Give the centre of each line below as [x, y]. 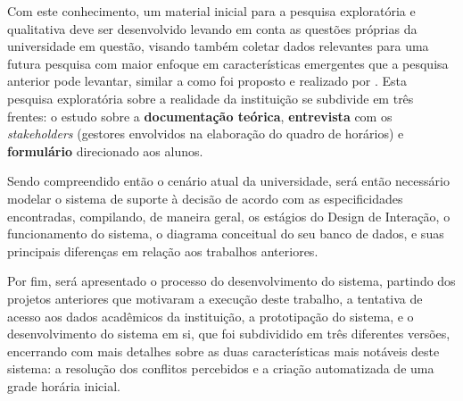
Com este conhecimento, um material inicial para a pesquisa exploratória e [211, 11]
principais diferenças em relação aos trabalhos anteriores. [163, 251]
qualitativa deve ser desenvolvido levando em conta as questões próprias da [212, 28]
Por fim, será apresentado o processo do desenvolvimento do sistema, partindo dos [231, 281]
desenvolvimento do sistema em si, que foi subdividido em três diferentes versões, [229, 334]
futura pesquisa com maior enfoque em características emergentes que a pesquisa [228, 63]
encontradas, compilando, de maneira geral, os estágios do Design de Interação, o [229, 216]
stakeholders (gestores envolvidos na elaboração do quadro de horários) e [206, 134]
